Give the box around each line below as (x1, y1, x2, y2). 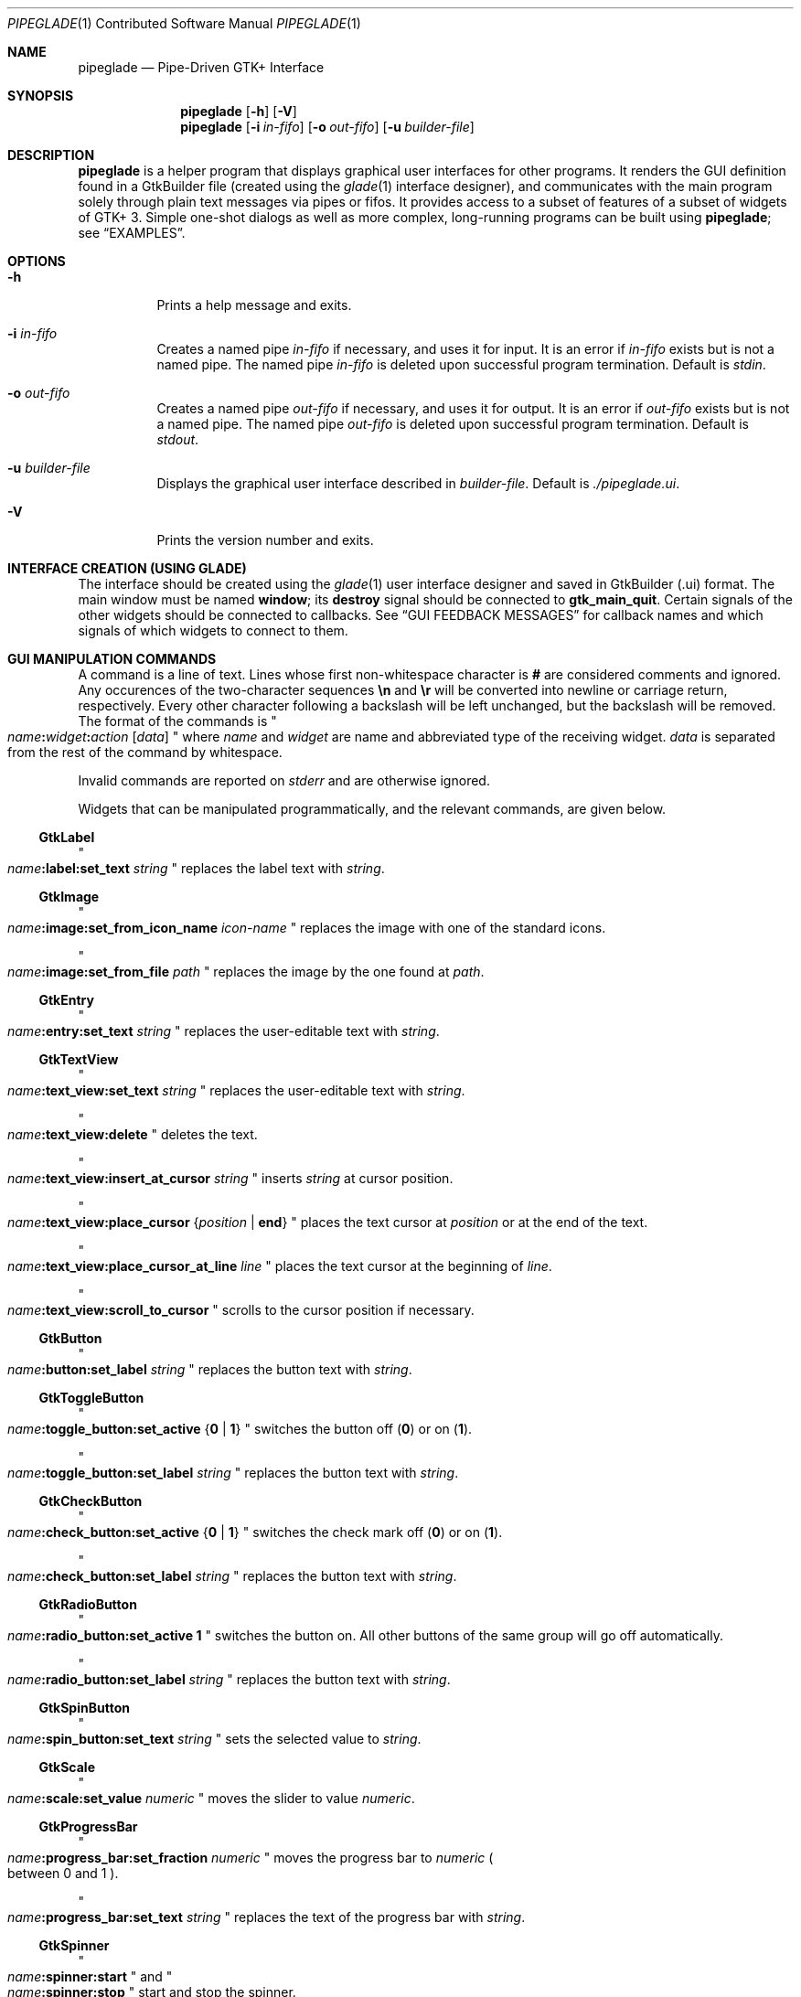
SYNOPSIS (7, 88, 74, 103)
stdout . (156, 432, 199, 447)
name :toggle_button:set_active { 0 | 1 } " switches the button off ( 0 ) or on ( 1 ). (7, 1421, 473, 1436)
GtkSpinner (38, 1938, 110, 1953)
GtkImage (38, 889, 100, 904)
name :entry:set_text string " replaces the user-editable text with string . (7, 1023, 440, 1039)
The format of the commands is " (78, 713, 277, 729)
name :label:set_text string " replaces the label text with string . (7, 860, 385, 876)
